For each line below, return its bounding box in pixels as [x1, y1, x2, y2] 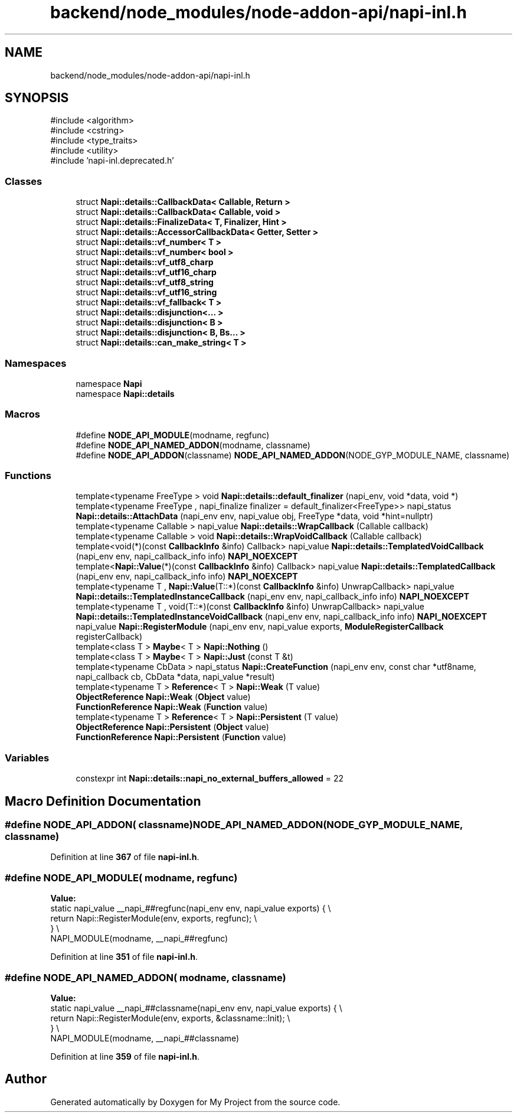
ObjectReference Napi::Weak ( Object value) [76, 692, 251, 702]
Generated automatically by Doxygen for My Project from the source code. [50, 1096, 341, 1107]
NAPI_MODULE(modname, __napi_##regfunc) [50, 933, 228, 944]
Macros [5, 408, 40, 421]
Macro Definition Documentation [5, 793, 201, 809]
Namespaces [5, 357, 67, 369]
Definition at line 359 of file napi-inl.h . [50, 1051, 200, 1061]
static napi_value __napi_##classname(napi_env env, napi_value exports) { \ [50, 1002, 342, 1013]
